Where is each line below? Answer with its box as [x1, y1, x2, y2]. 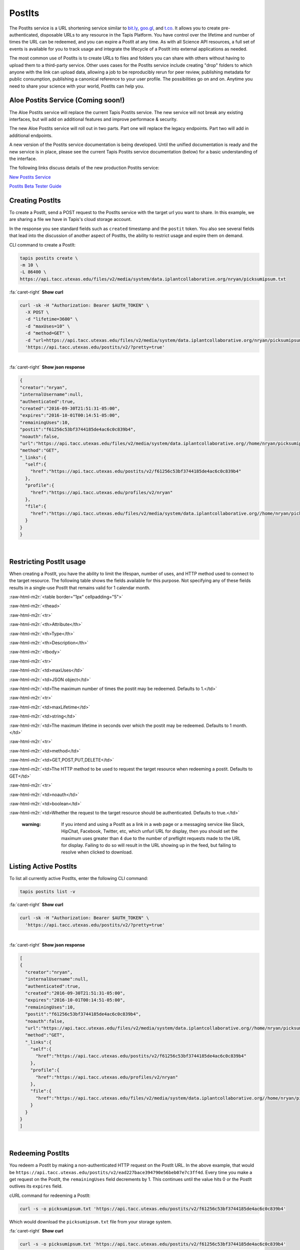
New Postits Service [9, 174, 51, 180]
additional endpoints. [9, 132, 52, 138]
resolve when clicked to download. [61, 849, 133, 855]
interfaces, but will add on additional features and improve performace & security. [9, 116, 177, 122]
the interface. [9, 155, 37, 161]
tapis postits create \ [19, 255, 78, 261]
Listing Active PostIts [9, 862, 77, 871]
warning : [21, 821, 41, 827]
